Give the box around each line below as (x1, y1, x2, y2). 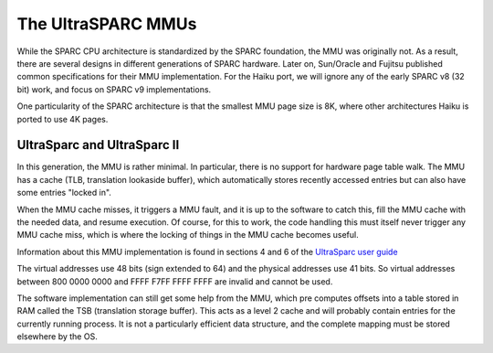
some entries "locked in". (16, 187, 111, 198)
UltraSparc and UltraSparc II (16, 137, 180, 153)
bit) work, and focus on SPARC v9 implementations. (16, 83, 212, 95)
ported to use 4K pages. (16, 113, 109, 124)
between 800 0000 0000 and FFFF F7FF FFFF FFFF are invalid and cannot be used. (16, 275, 333, 287)
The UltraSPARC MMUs (16, 14, 197, 34)
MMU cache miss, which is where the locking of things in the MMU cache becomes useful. (16, 230, 360, 241)
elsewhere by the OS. (16, 331, 98, 342)
